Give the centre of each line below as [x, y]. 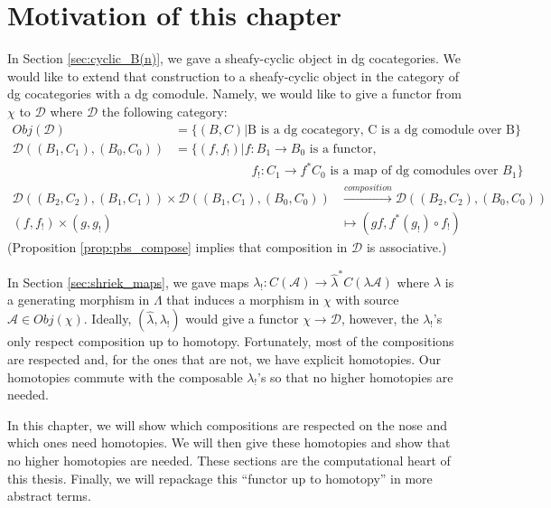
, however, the [380, 319]
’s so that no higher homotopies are [355, 376]
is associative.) [406, 246]
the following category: [164, 111]
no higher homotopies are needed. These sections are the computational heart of [229, 461]
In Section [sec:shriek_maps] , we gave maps [128, 282]
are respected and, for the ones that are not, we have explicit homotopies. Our [224, 359]
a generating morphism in [79, 299]
